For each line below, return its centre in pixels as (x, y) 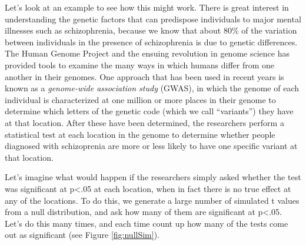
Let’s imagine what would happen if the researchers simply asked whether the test (153, 177)
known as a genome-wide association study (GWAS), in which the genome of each (152, 88)
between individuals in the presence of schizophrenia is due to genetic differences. (151, 42)
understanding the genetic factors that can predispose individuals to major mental (153, 19)
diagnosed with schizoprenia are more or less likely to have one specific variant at (151, 146)
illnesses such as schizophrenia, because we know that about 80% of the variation (151, 30)
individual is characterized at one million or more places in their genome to (140, 99)
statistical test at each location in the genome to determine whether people (140, 134)
